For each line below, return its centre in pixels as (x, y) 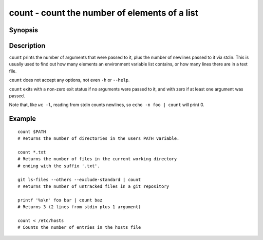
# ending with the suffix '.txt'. (59, 166)
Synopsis (24, 30)
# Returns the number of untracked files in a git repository (94, 186)
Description (27, 46)
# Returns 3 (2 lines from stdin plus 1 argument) (79, 207)
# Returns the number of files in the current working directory (97, 159)
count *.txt (32, 152)
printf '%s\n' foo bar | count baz (60, 200)
